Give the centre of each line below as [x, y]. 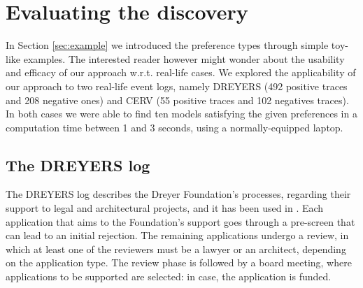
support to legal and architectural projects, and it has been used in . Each [165, 208]
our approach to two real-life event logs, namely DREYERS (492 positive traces [177, 86]
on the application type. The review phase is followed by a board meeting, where [179, 262]
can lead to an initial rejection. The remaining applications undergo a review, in [177, 235]
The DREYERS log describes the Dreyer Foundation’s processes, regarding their [178, 194]
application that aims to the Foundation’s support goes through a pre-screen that [180, 221]
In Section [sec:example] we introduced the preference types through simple [167, 45]
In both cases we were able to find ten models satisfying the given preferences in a [181, 114]
